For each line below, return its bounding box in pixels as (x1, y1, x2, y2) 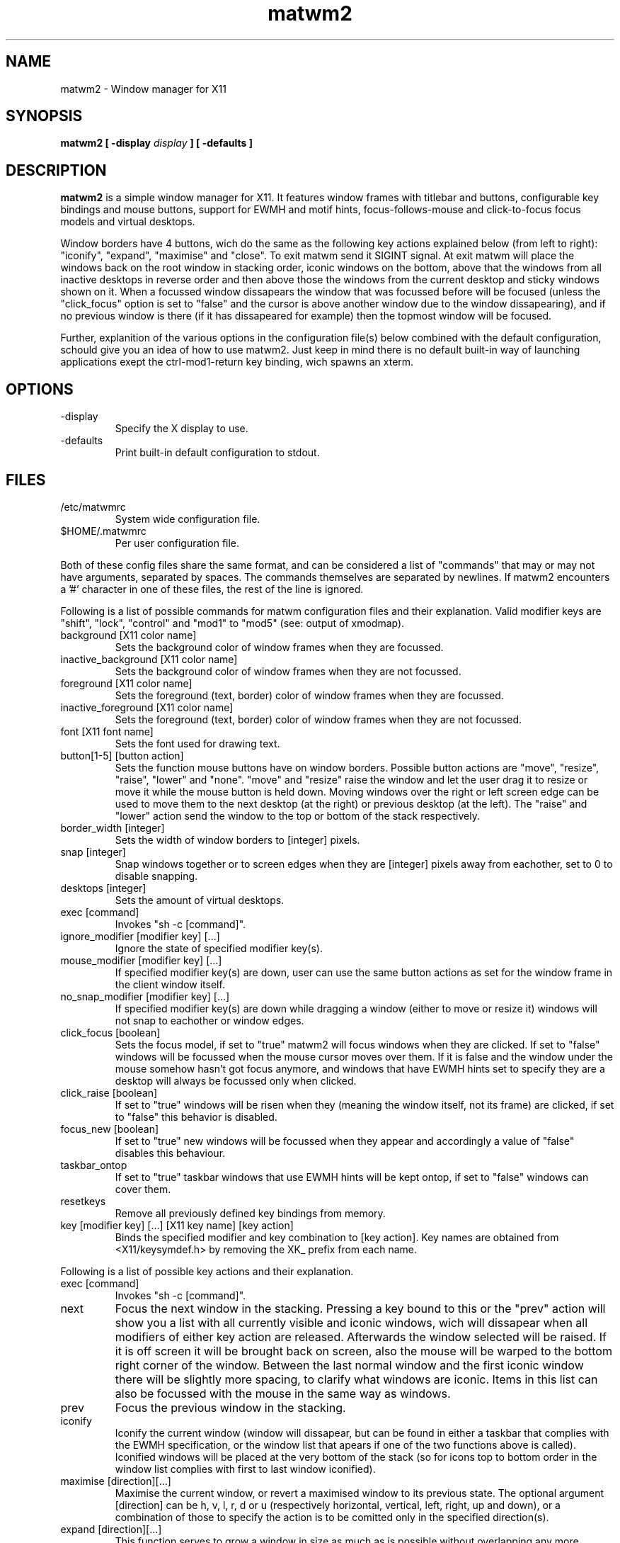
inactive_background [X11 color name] (60, 652, 238, 665)
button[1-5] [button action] (60, 749, 184, 762)
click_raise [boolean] (60, 1086, 158, 1099)
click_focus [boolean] (60, 1026, 161, 1039)
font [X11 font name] (60, 725, 154, 737)
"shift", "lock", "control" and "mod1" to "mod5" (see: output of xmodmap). (60, 616, 405, 629)
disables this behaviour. (115, 1146, 226, 1159)
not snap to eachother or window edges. (115, 1014, 304, 1027)
